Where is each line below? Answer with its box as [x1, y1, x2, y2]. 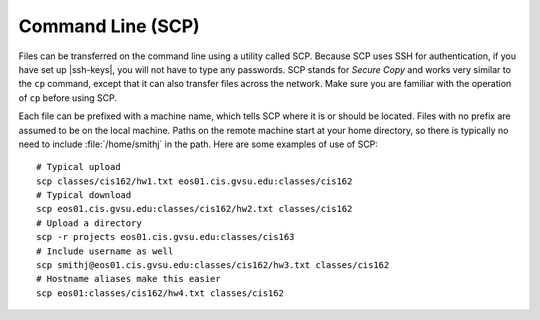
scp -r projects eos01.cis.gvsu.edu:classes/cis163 [36, 231, 295, 243]
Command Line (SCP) [18, 15, 200, 37]
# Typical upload [36, 161, 121, 173]
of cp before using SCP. [18, 91, 117, 104]
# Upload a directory [36, 217, 142, 229]
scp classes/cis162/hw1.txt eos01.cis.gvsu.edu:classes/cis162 [36, 175, 353, 187]
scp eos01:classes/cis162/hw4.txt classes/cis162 [36, 287, 285, 299]
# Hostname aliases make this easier [36, 273, 222, 285]
